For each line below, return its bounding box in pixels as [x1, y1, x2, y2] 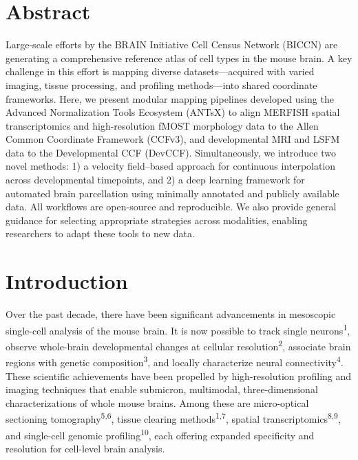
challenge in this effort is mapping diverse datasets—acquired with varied [6, 64, 315, 79]
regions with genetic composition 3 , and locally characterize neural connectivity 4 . [6, 353, 344, 369]
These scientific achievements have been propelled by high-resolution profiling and [6, 368, 352, 383]
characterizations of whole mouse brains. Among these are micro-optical [6, 395, 309, 410]
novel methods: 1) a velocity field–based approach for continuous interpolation [6, 159, 336, 173]
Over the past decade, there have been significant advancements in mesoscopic [6, 307, 336, 321]
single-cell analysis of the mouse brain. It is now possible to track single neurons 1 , [6, 321, 350, 337]
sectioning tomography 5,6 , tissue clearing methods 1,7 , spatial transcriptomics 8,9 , [6, 410, 341, 426]
